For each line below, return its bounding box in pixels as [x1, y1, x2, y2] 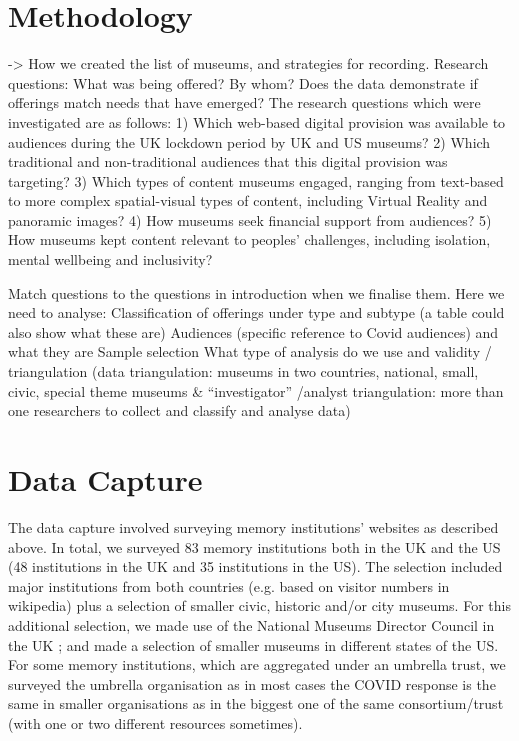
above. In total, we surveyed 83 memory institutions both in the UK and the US [8, 536, 501, 557]
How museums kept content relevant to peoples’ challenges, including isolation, [8, 229, 491, 250]
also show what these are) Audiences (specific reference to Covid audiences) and [8, 321, 499, 342]
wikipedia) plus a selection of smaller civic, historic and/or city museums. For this [8, 595, 511, 616]
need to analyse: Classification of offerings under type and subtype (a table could [8, 302, 505, 323]
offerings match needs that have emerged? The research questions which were [8, 92, 481, 113]
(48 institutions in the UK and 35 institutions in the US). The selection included [8, 556, 503, 577]
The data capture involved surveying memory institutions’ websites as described [8, 516, 499, 537]
